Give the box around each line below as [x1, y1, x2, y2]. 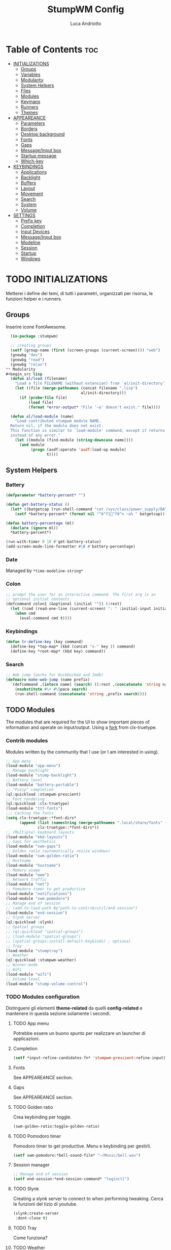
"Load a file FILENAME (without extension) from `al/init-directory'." [15, 381, 169, 386]
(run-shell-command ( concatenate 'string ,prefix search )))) [15, 691, 147, 696]
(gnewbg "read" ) [10, 357, 45, 362]
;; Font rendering [6, 796, 45, 801]
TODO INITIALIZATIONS [6, 273, 108, 285]
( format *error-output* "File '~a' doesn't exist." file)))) [28, 404, 160, 410]
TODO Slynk [13, 1186, 40, 1192]
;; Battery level [6, 777, 43, 783]
